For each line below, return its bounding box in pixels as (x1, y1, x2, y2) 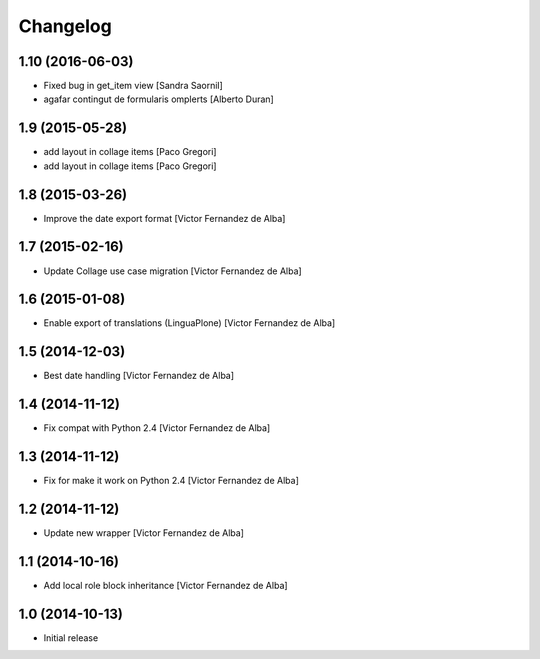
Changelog (18, 15, 112, 37)
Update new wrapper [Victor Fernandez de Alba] (43, 527, 245, 539)
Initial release (43, 631, 99, 644)
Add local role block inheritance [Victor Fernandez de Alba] (43, 580, 289, 591)
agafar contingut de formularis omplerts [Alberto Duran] (43, 93, 274, 105)
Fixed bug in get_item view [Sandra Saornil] (43, 80, 224, 92)
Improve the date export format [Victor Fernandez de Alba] (43, 212, 286, 224)
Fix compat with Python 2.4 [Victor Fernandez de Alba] (43, 422, 271, 434)
